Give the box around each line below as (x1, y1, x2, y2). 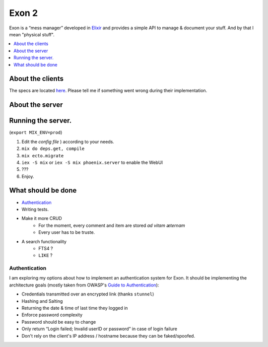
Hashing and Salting (21, 298, 63, 304)
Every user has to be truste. (38, 229, 95, 235)
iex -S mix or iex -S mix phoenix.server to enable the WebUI (21, 159, 163, 165)
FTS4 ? (38, 245, 53, 251)
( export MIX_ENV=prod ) (9, 130, 63, 136)
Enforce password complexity (21, 312, 83, 318)
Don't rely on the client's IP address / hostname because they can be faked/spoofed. (21, 333, 196, 339)
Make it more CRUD (21, 215, 62, 221)
